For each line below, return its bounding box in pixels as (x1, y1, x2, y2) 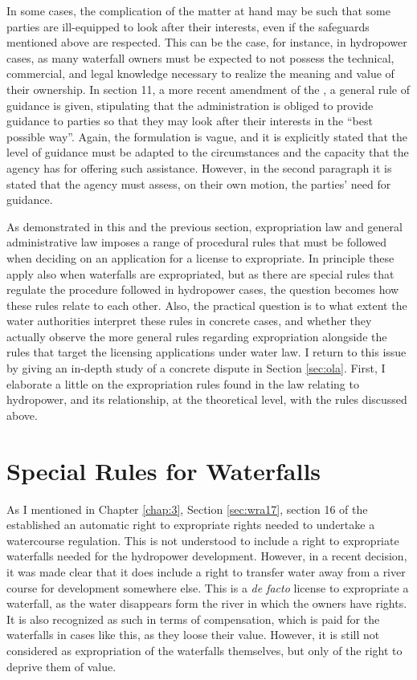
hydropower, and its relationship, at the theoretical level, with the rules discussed (6, 391, 407, 408)
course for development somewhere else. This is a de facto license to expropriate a (6, 579, 409, 596)
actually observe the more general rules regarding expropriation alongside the (6, 328, 387, 344)
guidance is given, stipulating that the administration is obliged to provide (6, 96, 374, 113)
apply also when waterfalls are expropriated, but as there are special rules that (6, 265, 395, 282)
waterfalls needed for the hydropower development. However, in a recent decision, (6, 548, 407, 564)
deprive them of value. (6, 658, 117, 674)
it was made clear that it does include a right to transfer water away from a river (6, 563, 406, 580)
